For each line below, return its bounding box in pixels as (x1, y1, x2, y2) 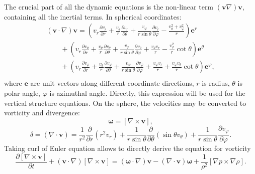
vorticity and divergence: (4, 107, 80, 118)
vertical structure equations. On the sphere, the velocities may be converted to (4, 97, 246, 108)
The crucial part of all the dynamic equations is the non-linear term (4, 2, 214, 12)
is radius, (202, 78, 230, 88)
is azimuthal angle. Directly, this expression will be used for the (49, 87, 245, 98)
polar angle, (4, 87, 41, 98)
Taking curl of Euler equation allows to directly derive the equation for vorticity (4, 143, 251, 153)
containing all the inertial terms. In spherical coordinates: (4, 11, 182, 22)
